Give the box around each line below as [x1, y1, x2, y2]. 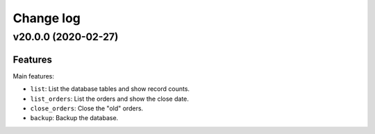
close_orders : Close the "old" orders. [30, 104, 144, 112]
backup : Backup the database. [30, 114, 119, 122]
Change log [12, 10, 81, 26]
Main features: [12, 72, 55, 80]
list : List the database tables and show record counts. [30, 85, 190, 93]
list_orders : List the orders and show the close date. [30, 94, 189, 103]
